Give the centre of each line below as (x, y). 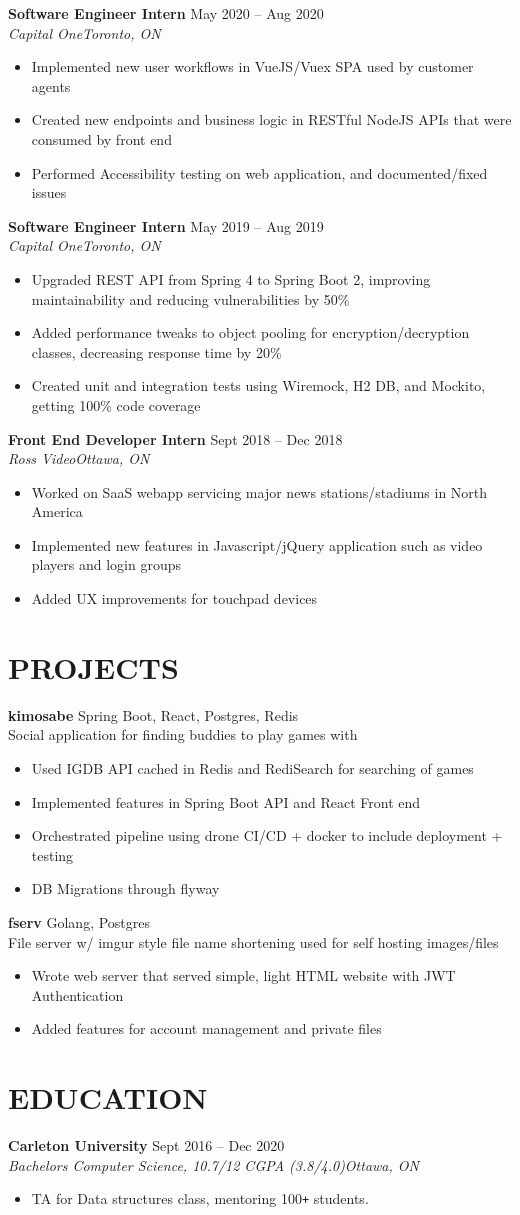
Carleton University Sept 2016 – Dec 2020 (146, 1145)
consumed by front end (101, 138)
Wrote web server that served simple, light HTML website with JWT (243, 975)
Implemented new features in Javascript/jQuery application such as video (257, 544)
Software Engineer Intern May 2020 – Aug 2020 (166, 13)
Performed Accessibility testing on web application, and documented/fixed (259, 172)
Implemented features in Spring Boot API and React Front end (226, 801)
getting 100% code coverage (116, 404)
